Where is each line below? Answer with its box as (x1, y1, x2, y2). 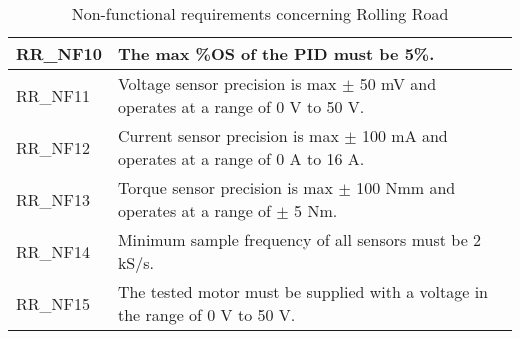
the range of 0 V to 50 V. (117, 303, 296, 326)
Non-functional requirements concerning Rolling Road (71, 2, 449, 25)
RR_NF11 (16, 83, 91, 107)
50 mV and (359, 72, 437, 95)
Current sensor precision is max (117, 124, 339, 147)
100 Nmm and (356, 176, 456, 199)
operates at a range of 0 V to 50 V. (117, 95, 365, 118)
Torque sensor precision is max (117, 176, 334, 199)
